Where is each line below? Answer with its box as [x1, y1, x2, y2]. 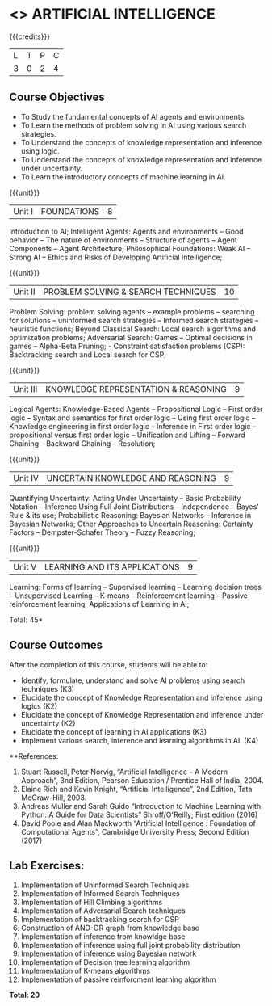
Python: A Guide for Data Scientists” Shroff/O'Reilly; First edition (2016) [20, 810, 258, 819]
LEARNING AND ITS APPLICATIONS [44, 561, 180, 572]
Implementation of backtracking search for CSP [20, 915, 180, 924]
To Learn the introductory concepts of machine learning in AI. [20, 171, 226, 182]
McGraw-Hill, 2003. [20, 793, 87, 802]
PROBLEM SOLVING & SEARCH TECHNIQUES [43, 286, 216, 297]
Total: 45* [9, 615, 44, 625]
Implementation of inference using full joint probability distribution [20, 941, 241, 950]
